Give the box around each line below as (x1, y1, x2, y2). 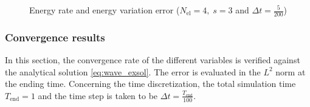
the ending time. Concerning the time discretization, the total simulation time (5, 77, 296, 90)
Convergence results (5, 29, 105, 44)
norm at (275, 65, 306, 78)
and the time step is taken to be (38, 89, 158, 102)
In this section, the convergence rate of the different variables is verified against (5, 53, 300, 66)
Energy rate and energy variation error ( (29, 4, 180, 16)
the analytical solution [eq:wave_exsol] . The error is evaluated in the (5, 65, 261, 78)
